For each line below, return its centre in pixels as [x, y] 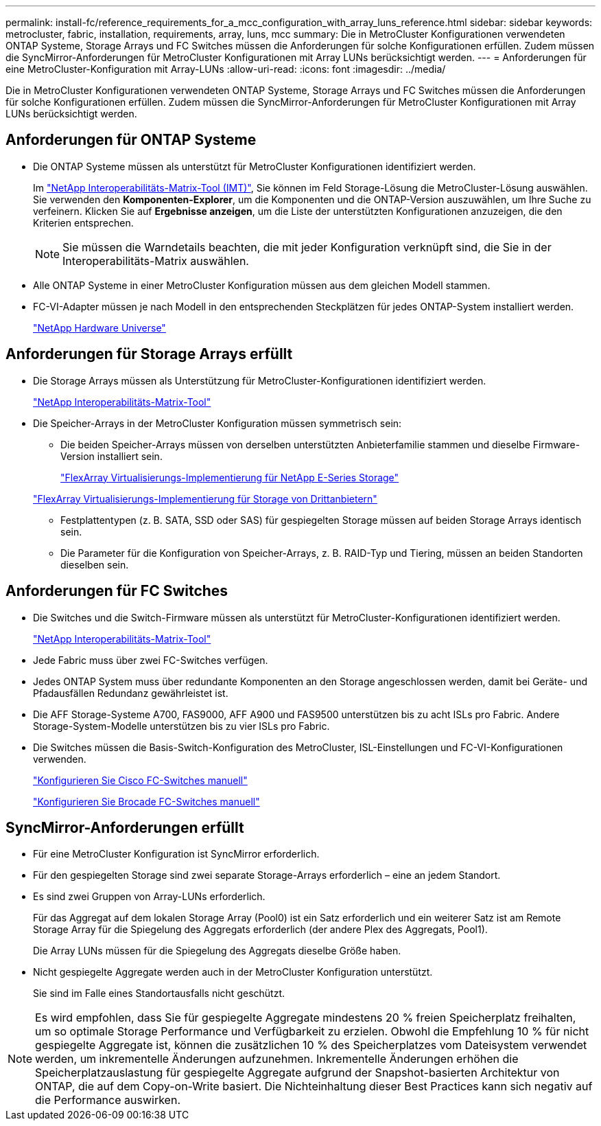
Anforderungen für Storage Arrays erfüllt [149, 354]
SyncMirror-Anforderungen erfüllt [125, 827]
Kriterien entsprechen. [83, 222]
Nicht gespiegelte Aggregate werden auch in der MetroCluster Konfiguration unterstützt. [233, 972]
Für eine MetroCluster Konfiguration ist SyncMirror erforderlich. [176, 854]
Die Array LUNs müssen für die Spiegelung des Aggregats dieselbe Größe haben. [217, 951]
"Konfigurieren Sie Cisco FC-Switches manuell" [140, 780]
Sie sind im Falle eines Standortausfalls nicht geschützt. [159, 993]
